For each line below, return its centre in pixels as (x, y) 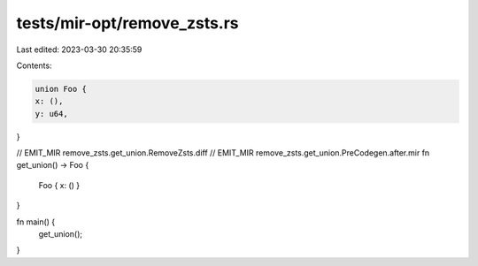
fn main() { (36, 222)
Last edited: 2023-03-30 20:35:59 (79, 49)
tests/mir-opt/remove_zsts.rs (127, 23)
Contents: (34, 65)
